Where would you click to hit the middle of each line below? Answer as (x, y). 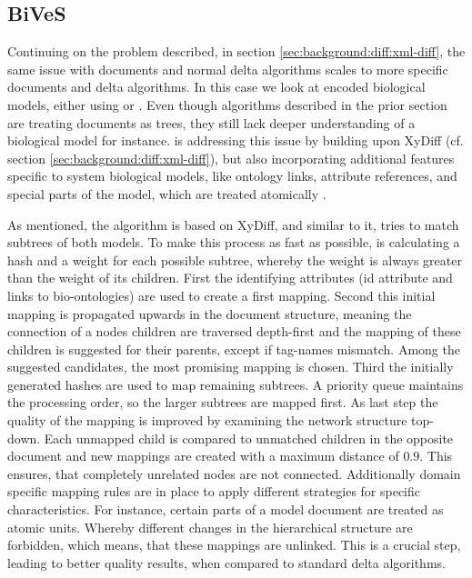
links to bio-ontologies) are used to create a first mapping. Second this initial (221, 295)
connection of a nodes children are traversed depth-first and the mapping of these (234, 331)
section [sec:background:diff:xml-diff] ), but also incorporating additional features (231, 158)
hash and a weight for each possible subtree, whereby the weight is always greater (235, 259)
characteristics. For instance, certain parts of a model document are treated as (226, 509)
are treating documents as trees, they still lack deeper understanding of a (211, 122)
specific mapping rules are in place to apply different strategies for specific (214, 491)
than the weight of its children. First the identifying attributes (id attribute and (230, 278)
